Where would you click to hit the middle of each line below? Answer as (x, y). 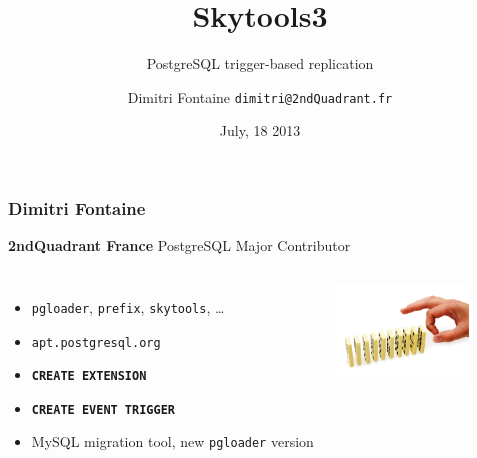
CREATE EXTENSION (89, 376)
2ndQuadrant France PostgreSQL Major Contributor (179, 245)
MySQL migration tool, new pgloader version (172, 441)
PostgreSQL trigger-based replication (260, 63)
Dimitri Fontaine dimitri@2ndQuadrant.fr (260, 96)
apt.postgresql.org (96, 342)
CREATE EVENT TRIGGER (103, 409)
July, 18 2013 (260, 130)
